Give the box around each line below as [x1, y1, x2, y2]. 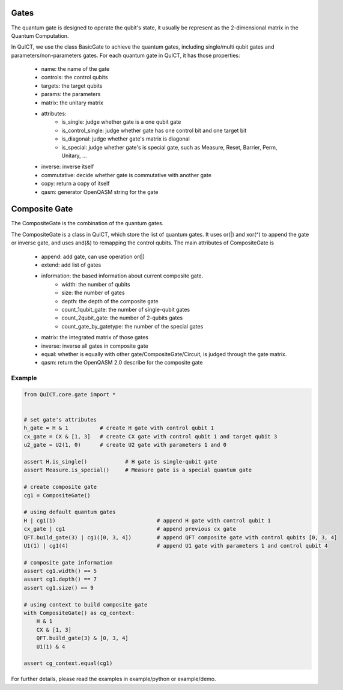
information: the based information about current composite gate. [41, 272, 204, 279]
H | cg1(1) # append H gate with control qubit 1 [23, 517, 272, 524]
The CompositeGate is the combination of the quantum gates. [11, 220, 164, 227]
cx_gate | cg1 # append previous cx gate [23, 525, 237, 533]
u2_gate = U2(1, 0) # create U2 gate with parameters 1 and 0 [23, 441, 227, 449]
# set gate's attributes [23, 416, 97, 423]
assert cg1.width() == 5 [23, 567, 97, 575]
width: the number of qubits [61, 280, 130, 288]
